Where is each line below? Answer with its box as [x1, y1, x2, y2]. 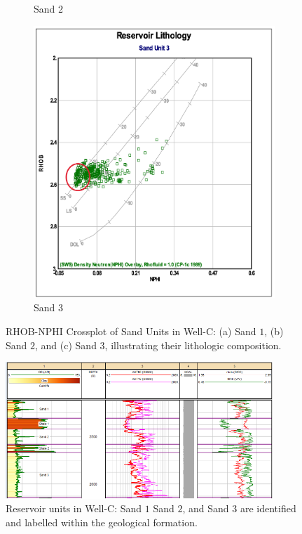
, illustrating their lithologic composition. [104, 337, 282, 352]
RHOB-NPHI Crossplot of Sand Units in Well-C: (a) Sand [6, 323, 256, 338]
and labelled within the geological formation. [6, 514, 198, 529]
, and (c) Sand [35, 337, 97, 352]
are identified [240, 501, 296, 516]
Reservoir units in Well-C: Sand [6, 501, 142, 516]
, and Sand [182, 501, 229, 516]
